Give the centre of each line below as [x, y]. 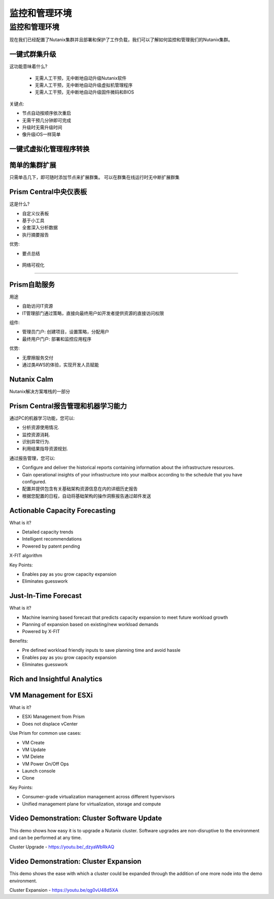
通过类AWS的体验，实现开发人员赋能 [60, 365]
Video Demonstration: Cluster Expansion [75, 862]
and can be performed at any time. [46, 837]
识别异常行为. [36, 442]
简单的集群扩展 [33, 165]
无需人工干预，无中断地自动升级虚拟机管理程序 [84, 85]
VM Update [34, 750]
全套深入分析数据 [40, 228]
